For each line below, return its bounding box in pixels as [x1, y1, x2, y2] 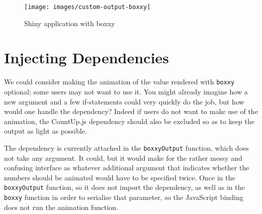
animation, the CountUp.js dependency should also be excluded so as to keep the [4, 116, 254, 126]
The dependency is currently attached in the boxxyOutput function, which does [4, 143, 249, 153]
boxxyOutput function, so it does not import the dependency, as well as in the [4, 182, 245, 192]
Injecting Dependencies [4, 47, 169, 68]
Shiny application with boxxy [24, 18, 115, 28]
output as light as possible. [4, 126, 87, 136]
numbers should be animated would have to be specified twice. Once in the [4, 172, 235, 182]
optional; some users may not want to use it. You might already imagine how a [4, 86, 248, 97]
